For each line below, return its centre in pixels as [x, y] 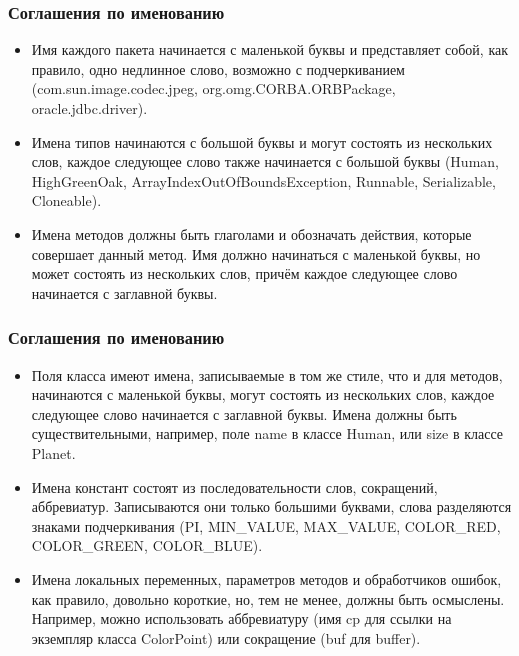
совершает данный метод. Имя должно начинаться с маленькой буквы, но [256, 253]
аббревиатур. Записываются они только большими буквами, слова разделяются [271, 506]
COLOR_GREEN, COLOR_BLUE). [147, 545]
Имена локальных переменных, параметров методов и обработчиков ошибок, [266, 578]
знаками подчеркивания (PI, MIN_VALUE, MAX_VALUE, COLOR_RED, [266, 525]
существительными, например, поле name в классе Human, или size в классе [267, 433]
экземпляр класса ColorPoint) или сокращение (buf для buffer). [226, 637]
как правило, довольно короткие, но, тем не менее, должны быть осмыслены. [268, 598]
